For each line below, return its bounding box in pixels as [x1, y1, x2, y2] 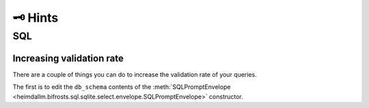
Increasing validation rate [12, 52, 124, 64]
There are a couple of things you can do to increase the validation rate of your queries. [12, 70, 257, 78]
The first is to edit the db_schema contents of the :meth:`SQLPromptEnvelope [12, 83, 231, 91]
